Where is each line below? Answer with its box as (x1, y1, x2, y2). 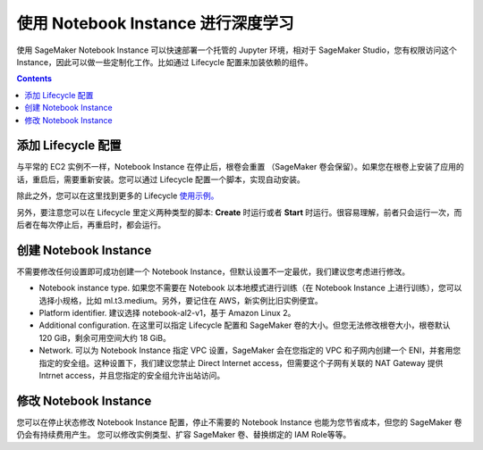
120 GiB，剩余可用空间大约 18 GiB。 (38, 332, 172, 343)
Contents (16, 73, 53, 84)
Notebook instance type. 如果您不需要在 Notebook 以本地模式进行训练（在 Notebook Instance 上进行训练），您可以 (38, 282, 462, 294)
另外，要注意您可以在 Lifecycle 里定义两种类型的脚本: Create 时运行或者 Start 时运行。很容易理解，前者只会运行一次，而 (16, 206, 462, 218)
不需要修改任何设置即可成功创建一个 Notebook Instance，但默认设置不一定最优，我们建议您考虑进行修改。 (16, 266, 411, 277)
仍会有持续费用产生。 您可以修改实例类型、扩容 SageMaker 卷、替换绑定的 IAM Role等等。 (16, 429, 352, 440)
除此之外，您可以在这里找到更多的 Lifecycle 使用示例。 (16, 190, 219, 201)
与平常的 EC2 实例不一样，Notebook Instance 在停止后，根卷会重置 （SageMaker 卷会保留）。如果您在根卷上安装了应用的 (16, 162, 464, 172)
